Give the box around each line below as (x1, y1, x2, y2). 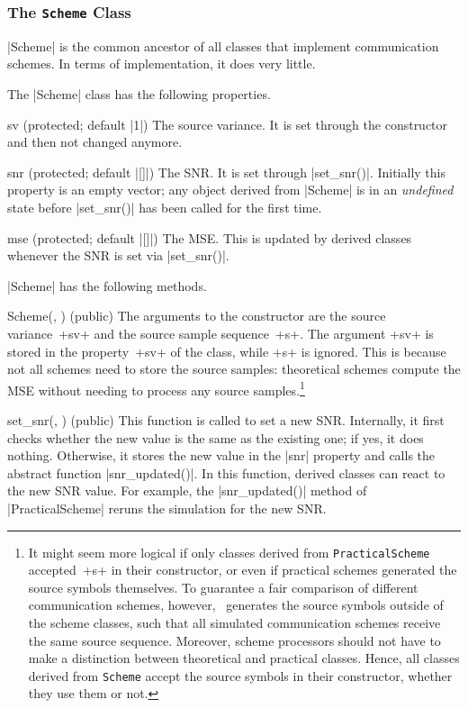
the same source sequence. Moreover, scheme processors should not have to (28, 631, 441, 649)
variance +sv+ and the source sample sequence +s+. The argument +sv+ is (7, 323, 434, 342)
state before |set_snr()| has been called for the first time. (7, 197, 322, 216)
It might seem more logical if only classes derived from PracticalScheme (28, 542, 430, 561)
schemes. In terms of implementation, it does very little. (7, 54, 316, 73)
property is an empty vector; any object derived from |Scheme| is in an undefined (7, 180, 454, 199)
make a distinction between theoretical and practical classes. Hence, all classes (28, 649, 460, 667)
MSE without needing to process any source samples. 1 (7, 377, 305, 399)
